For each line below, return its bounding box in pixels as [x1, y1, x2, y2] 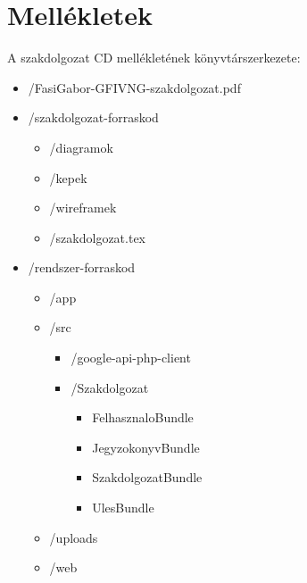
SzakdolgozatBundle [92, 468, 203, 487]
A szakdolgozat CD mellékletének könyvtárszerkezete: [7, 48, 301, 67]
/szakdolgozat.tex [49, 228, 146, 246]
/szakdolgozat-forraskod [28, 108, 159, 127]
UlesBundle [92, 498, 154, 517]
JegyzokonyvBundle [92, 437, 200, 456]
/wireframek [49, 198, 117, 217]
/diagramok [49, 137, 113, 156]
